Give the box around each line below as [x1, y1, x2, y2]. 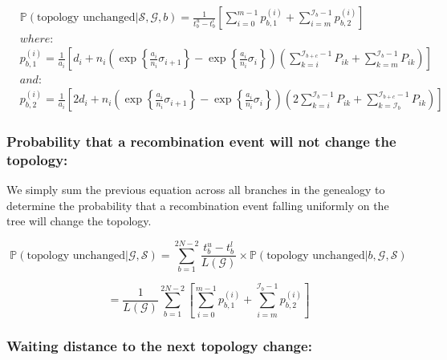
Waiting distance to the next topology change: [6, 335, 312, 355]
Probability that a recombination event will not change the [6, 131, 396, 152]
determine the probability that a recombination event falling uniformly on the [6, 196, 389, 213]
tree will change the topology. [6, 212, 152, 229]
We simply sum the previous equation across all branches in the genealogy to [6, 181, 385, 198]
